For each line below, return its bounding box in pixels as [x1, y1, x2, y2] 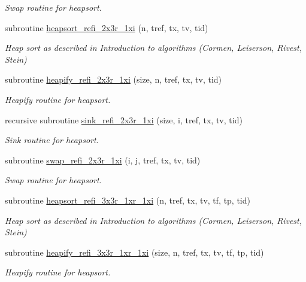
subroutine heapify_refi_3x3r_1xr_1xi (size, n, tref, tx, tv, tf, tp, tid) [5, 245, 264, 258]
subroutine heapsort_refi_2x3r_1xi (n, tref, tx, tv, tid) [5, 21, 208, 34]
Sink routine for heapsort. [5, 134, 99, 146]
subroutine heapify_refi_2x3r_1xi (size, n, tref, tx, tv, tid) [5, 73, 222, 86]
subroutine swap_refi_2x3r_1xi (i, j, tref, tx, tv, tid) [5, 153, 201, 166]
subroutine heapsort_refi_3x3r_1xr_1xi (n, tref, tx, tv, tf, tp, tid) [5, 193, 250, 206]
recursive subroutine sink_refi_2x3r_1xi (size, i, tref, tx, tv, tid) [5, 113, 243, 126]
